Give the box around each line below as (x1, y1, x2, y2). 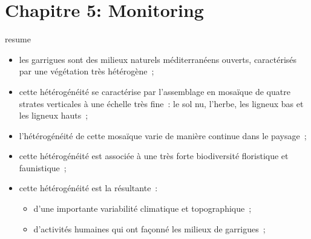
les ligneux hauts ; (19, 109, 88, 122)
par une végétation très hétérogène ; (19, 65, 154, 77)
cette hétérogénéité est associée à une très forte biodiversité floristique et (19, 149, 289, 162)
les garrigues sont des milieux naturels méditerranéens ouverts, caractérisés (19, 53, 297, 65)
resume (5, 33, 31, 45)
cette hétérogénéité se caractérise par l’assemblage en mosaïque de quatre (19, 85, 290, 97)
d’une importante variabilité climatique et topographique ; (33, 202, 252, 215)
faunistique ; (19, 161, 67, 174)
